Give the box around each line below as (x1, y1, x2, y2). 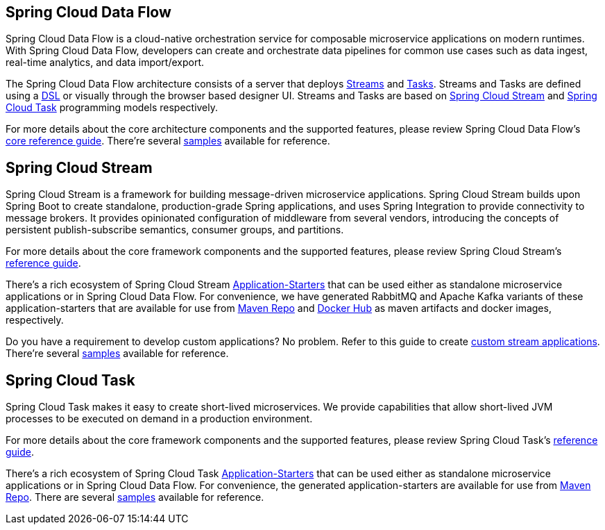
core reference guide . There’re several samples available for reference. (6, 135, 330, 147)
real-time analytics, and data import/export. (6, 56, 205, 69)
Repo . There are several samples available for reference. (6, 491, 264, 504)
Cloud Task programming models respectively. (6, 101, 219, 114)
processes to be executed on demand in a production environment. (6, 413, 313, 425)
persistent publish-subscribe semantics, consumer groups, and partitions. (6, 224, 344, 236)
